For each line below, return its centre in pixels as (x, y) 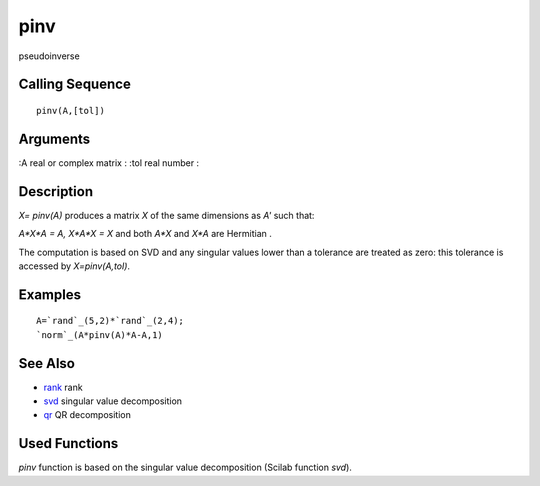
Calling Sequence (75, 84)
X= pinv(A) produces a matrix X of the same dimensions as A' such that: (166, 215)
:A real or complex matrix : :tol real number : (109, 162)
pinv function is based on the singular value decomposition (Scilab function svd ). (185, 467)
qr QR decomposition (87, 415)
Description (56, 191)
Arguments (54, 138)
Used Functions (68, 443)
